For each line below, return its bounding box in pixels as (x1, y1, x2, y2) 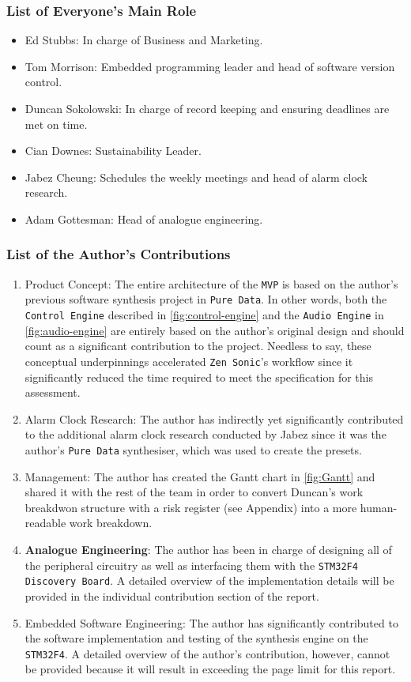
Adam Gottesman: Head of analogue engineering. (25, 210, 263, 227)
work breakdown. (69, 514, 153, 531)
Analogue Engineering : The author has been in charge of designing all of (25, 541, 392, 557)
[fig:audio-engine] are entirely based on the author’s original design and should (25, 322, 405, 338)
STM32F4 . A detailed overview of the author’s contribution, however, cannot (25, 645, 390, 661)
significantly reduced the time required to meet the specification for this (25, 368, 374, 385)
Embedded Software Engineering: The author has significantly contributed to (25, 614, 398, 631)
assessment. (25, 384, 81, 401)
